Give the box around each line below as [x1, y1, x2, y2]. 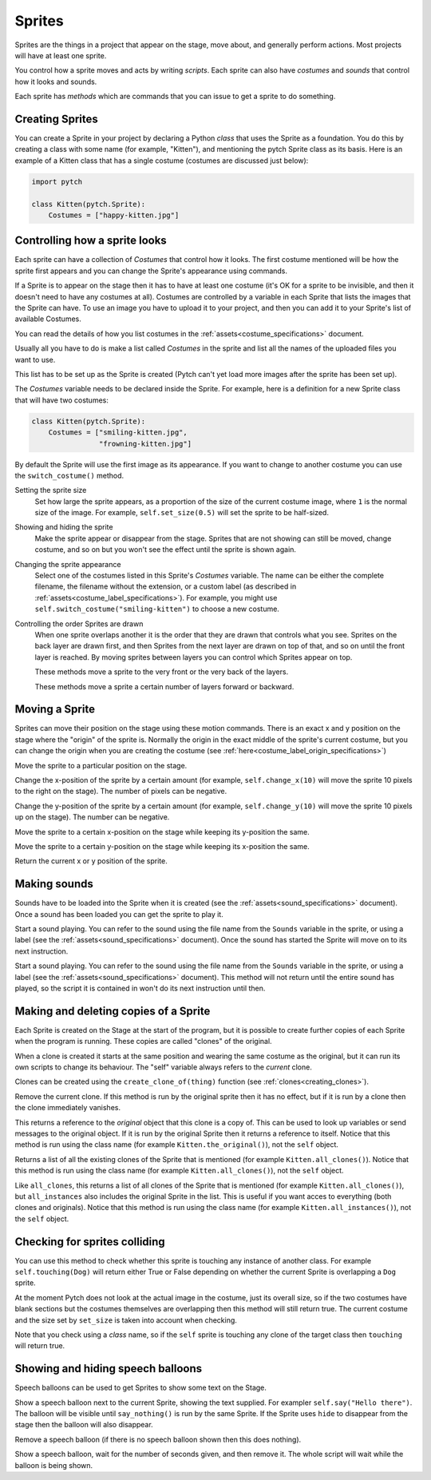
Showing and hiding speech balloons [14, 1362, 203, 1375]
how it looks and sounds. [14, 77, 97, 86]
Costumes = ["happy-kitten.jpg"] [48, 210, 180, 220]
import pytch [31, 177, 83, 186]
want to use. [14, 355, 56, 364]
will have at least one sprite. [14, 50, 107, 60]
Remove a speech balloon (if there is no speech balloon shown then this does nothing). [14, 1434, 302, 1444]
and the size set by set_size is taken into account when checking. [14, 1315, 237, 1325]
